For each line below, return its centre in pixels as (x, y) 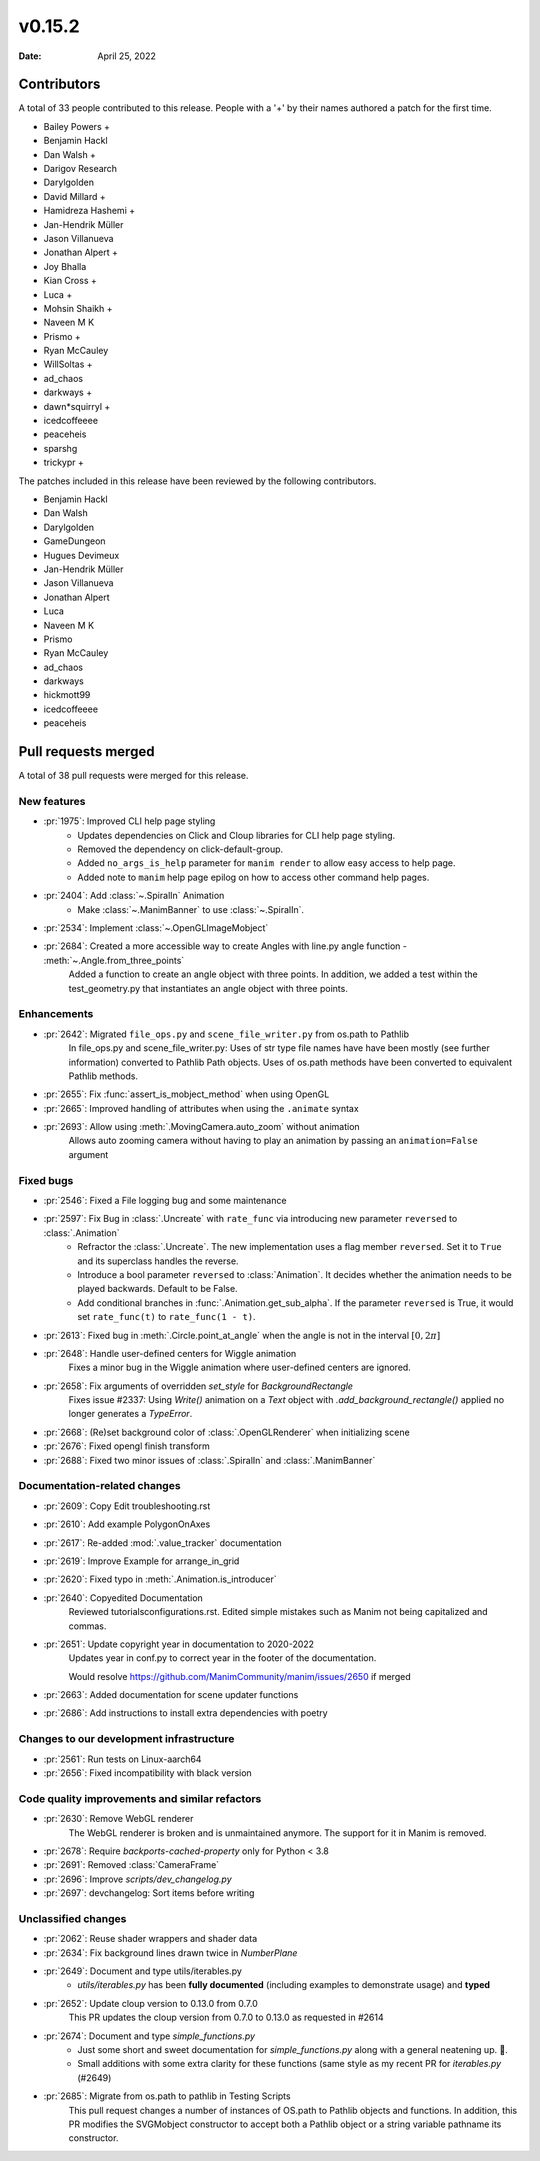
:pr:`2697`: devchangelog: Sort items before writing (149, 1893)
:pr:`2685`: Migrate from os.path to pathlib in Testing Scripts (167, 2096)
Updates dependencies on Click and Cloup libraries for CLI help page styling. (236, 835)
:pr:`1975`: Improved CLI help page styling (129, 821)
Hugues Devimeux (81, 555)
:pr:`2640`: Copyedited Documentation (123, 1597)
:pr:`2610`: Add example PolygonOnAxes (127, 1524)
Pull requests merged (86, 751)
